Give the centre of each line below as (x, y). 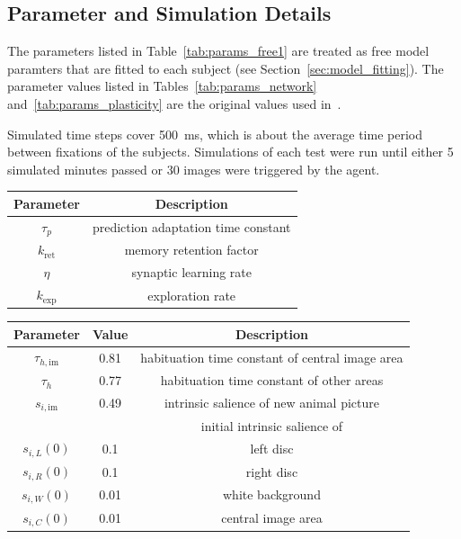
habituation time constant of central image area (272, 357)
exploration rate (192, 295)
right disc (272, 471)
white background (271, 494)
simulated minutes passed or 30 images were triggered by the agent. (194, 169)
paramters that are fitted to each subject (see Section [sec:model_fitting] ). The (226, 68)
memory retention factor (191, 250)
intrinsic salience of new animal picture (271, 403)
